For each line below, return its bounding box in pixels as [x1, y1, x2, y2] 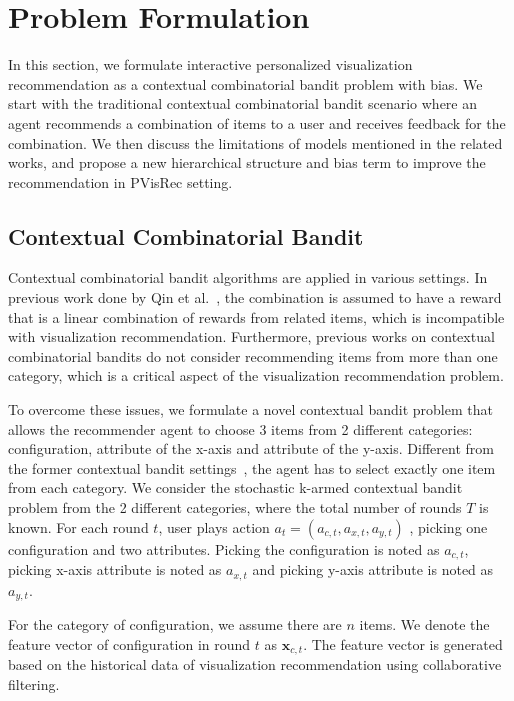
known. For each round [8, 516, 149, 537]
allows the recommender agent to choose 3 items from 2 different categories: [8, 418, 473, 439]
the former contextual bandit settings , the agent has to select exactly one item [8, 457, 496, 478]
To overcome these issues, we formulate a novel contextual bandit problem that [8, 399, 493, 420]
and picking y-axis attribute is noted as [252, 559, 494, 580]
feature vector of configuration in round [8, 633, 251, 654]
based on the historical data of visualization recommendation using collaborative [8, 654, 502, 675]
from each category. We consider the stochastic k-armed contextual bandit [8, 477, 463, 498]
